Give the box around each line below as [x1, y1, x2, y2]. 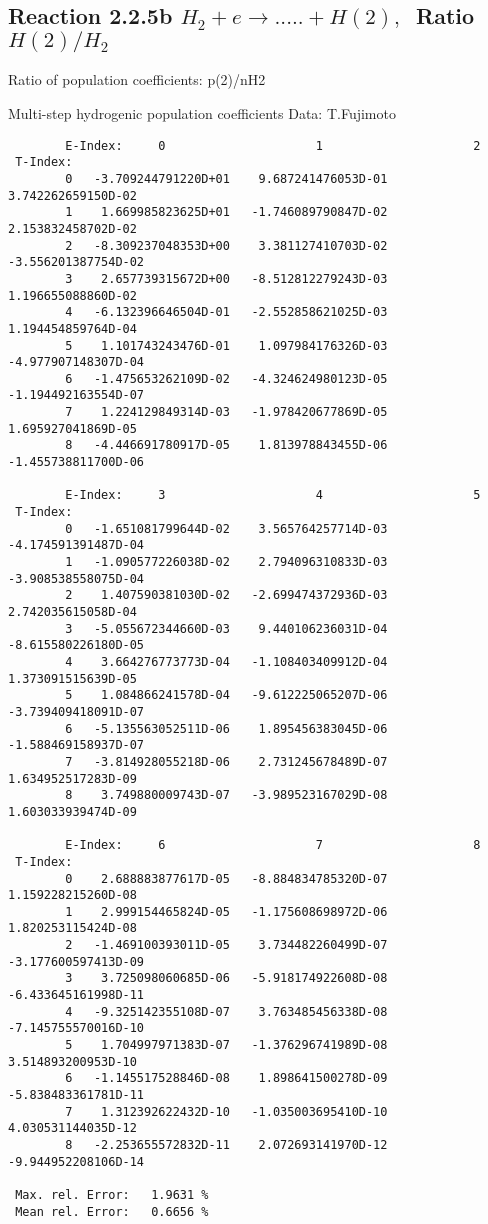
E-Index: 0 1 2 [65, 138, 481, 153]
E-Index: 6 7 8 [65, 838, 481, 853]
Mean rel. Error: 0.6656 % [15, 1204, 209, 1219]
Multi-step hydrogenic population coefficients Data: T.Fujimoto [8, 103, 396, 124]
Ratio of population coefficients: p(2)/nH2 [8, 69, 266, 90]
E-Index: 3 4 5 [65, 488, 481, 503]
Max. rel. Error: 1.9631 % [15, 1187, 209, 1202]
